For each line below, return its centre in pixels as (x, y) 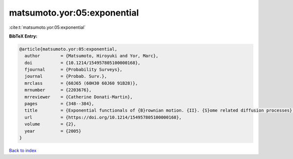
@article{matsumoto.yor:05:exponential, (68, 49)
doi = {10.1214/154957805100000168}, (83, 63)
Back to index (23, 150)
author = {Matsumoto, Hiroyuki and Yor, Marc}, (92, 56)
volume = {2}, (51, 124)
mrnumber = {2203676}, (58, 90)
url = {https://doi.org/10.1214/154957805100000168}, (103, 117)
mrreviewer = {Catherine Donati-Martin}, (79, 97)
